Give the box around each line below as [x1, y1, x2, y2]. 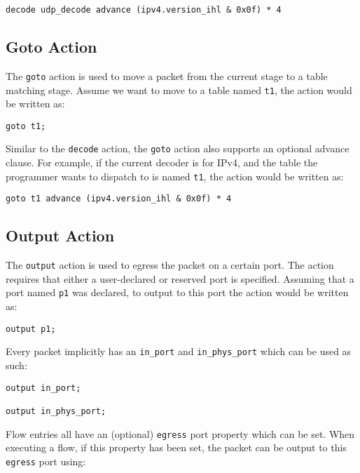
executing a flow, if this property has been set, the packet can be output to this [6, 440, 347, 455]
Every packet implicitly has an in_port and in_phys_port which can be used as [6, 344, 352, 359]
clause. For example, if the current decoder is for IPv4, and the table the [6, 155, 318, 170]
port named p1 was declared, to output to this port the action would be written [6, 285, 349, 300]
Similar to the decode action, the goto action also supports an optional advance [6, 141, 349, 156]
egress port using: [6, 453, 86, 468]
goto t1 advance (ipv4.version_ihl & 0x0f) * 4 [6, 194, 232, 204]
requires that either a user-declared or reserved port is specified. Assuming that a [6, 271, 354, 286]
